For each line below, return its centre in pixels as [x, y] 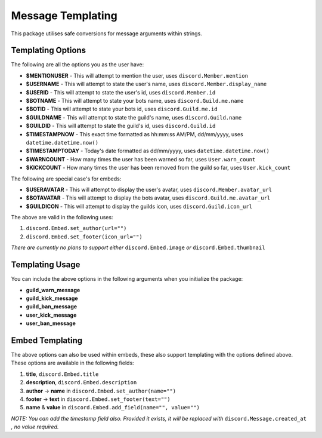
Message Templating [64, 16]
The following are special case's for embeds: [66, 179]
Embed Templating [47, 340]
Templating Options [49, 50]
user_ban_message [51, 323]
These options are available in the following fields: [72, 363]
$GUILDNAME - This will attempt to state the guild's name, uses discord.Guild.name [134, 117]
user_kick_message [51, 315]
